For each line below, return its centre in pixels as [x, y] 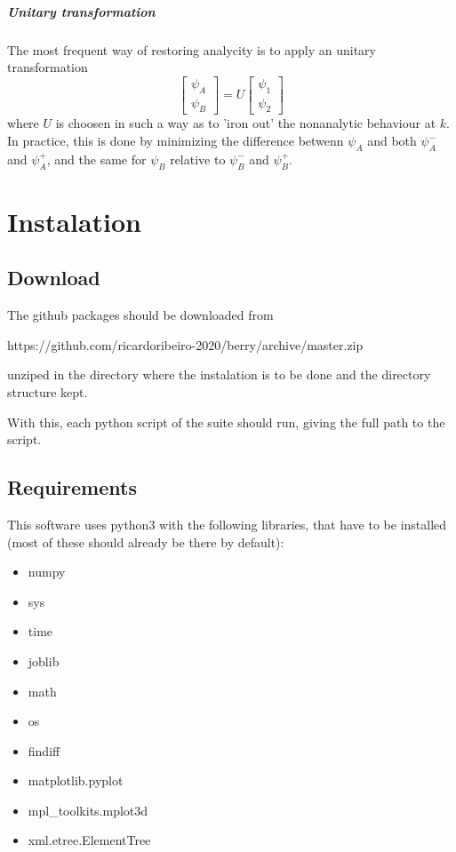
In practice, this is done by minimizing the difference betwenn [176, 140]
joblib [44, 661]
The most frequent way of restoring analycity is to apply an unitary [192, 49]
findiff [44, 750]
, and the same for [96, 159]
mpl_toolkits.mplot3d [88, 810]
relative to [198, 159]
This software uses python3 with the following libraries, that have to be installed [227, 524]
